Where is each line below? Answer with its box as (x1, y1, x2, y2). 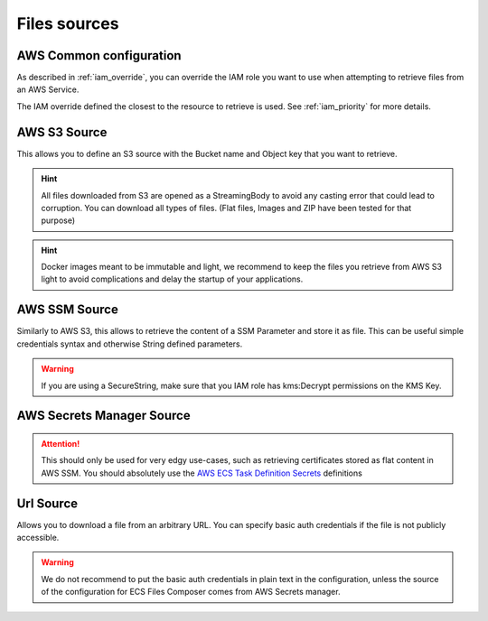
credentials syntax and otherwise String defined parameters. (16, 338, 243, 349)
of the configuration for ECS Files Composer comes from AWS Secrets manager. (41, 587, 341, 598)
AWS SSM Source (16, 302, 119, 318)
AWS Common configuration (16, 48, 182, 63)
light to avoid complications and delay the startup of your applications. (41, 273, 304, 284)
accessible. (16, 533, 60, 543)
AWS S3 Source (16, 125, 108, 140)
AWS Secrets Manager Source (16, 408, 191, 423)
